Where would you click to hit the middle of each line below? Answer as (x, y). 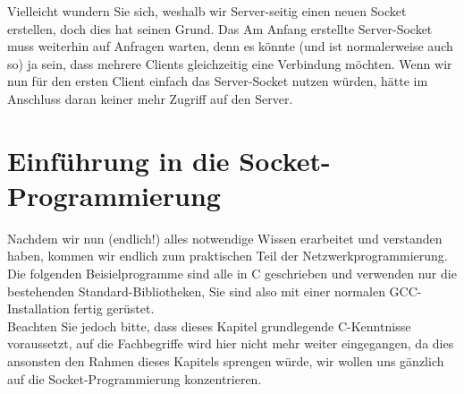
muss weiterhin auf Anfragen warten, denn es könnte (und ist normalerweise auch (230, 46)
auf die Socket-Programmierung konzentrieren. (135, 378)
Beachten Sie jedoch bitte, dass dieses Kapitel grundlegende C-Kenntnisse (209, 325)
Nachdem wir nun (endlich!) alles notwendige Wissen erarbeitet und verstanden (225, 238)
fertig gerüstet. (114, 308)
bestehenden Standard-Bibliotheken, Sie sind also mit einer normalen (196, 291)
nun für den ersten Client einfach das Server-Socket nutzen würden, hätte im (218, 81)
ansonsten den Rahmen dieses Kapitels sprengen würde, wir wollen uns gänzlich (226, 361)
